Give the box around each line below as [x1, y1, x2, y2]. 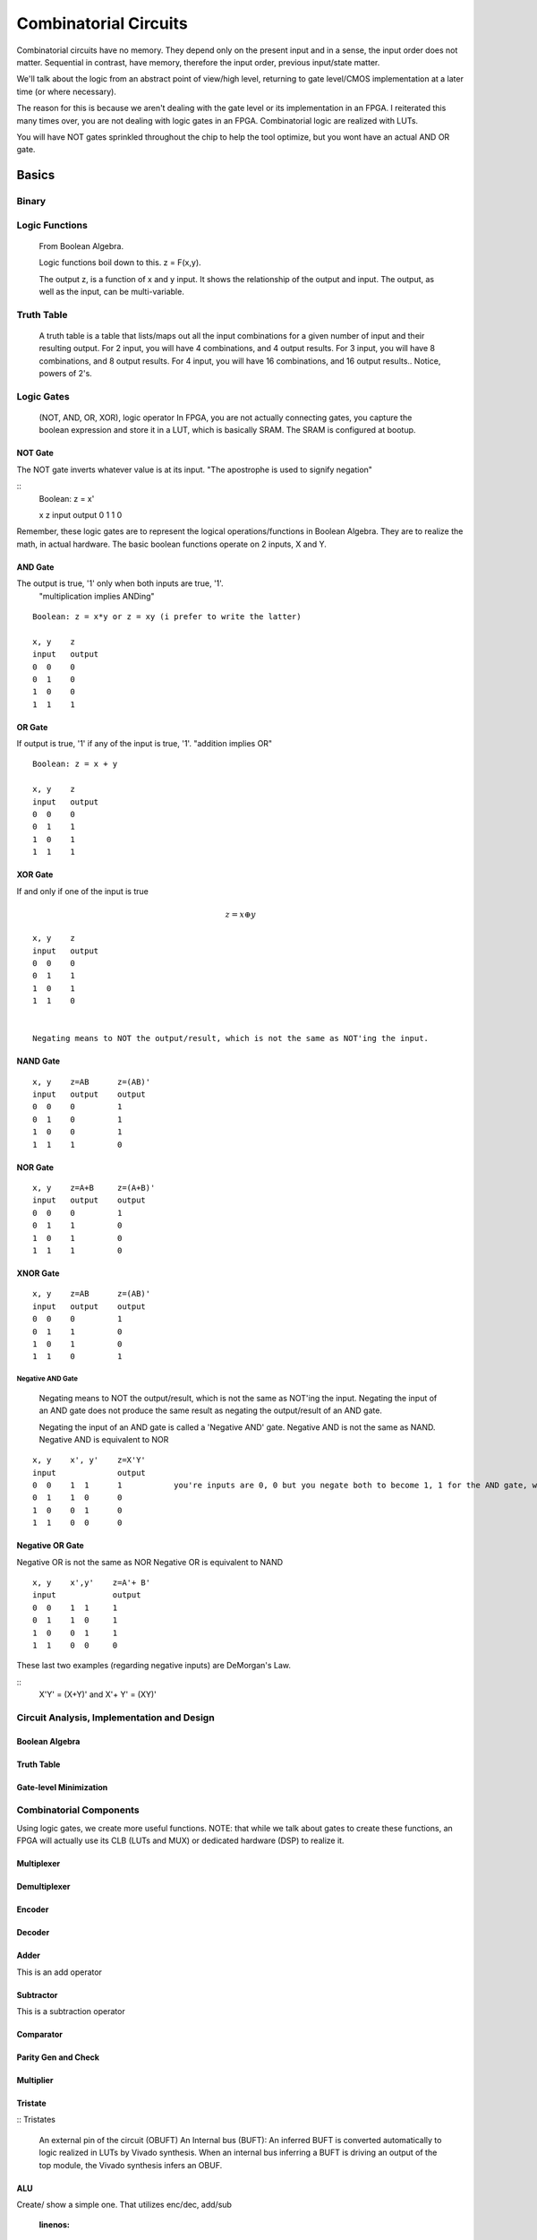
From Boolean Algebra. [38, 240, 124, 251]
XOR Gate [16, 869, 54, 880]
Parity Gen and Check [16, 2052, 100, 2063]
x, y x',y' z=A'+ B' [32, 1578, 151, 1588]
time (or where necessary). [16, 86, 116, 97]
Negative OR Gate [16, 1540, 84, 1551]
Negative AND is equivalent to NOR [38, 1434, 169, 1444]
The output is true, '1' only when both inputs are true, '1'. [16, 578, 224, 589]
